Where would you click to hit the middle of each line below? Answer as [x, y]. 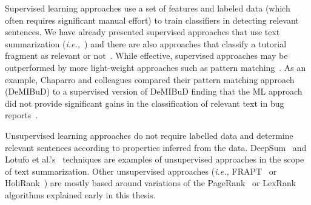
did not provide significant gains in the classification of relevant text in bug [145, 103]
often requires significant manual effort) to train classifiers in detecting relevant [152, 20]
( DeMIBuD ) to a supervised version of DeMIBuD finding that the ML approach [154, 91]
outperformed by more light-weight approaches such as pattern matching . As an [155, 67]
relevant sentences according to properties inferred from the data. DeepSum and [156, 147]
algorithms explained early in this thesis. [80, 194]
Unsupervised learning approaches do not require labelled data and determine [149, 135]
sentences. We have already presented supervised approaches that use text [142, 32]
